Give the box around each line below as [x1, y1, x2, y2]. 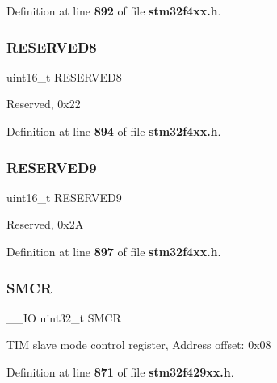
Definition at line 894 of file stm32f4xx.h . [6, 123, 221, 139]
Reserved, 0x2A [6, 216, 84, 233]
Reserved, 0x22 [6, 95, 81, 112]
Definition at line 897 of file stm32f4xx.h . [6, 243, 221, 259]
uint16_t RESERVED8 [6, 68, 122, 85]
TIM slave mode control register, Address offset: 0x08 [6, 336, 271, 353]
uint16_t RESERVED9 [6, 188, 122, 205]
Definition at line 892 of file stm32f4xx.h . [6, 2, 221, 19]
